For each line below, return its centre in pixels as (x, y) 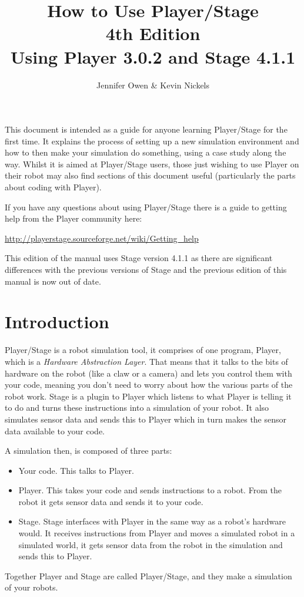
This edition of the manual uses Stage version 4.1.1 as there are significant (139, 258)
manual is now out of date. (53, 281)
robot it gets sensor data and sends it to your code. (111, 501)
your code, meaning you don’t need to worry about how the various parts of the (149, 385)
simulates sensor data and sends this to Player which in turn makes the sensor (146, 419)
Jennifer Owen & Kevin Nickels (153, 85)
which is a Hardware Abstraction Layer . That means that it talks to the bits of (146, 361)
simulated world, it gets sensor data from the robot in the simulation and (151, 544)
